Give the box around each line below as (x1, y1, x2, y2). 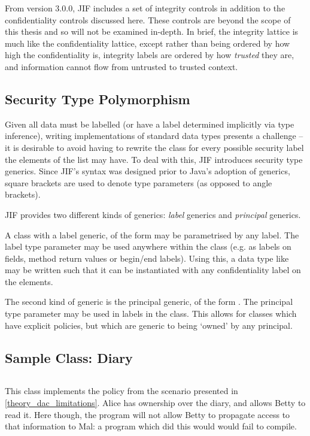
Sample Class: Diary (5, 348, 133, 367)
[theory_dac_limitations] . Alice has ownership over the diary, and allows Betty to (5, 396, 306, 409)
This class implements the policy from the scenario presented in (5, 384, 238, 397)
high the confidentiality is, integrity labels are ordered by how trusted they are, (5, 49, 294, 61)
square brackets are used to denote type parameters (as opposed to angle (5, 176, 272, 189)
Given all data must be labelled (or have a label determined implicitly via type (5, 117, 294, 130)
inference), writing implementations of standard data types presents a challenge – (5, 129, 303, 142)
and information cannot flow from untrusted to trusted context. (5, 60, 238, 72)
